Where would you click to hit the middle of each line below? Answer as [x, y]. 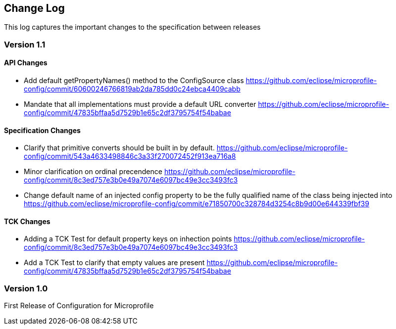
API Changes [26, 63]
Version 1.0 [26, 288]
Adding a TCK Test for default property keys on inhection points [128, 239]
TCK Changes [27, 221]
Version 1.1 [25, 44]
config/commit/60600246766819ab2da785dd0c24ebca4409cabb [132, 89]
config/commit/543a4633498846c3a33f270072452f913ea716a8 [130, 156]
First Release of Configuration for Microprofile [79, 306]
